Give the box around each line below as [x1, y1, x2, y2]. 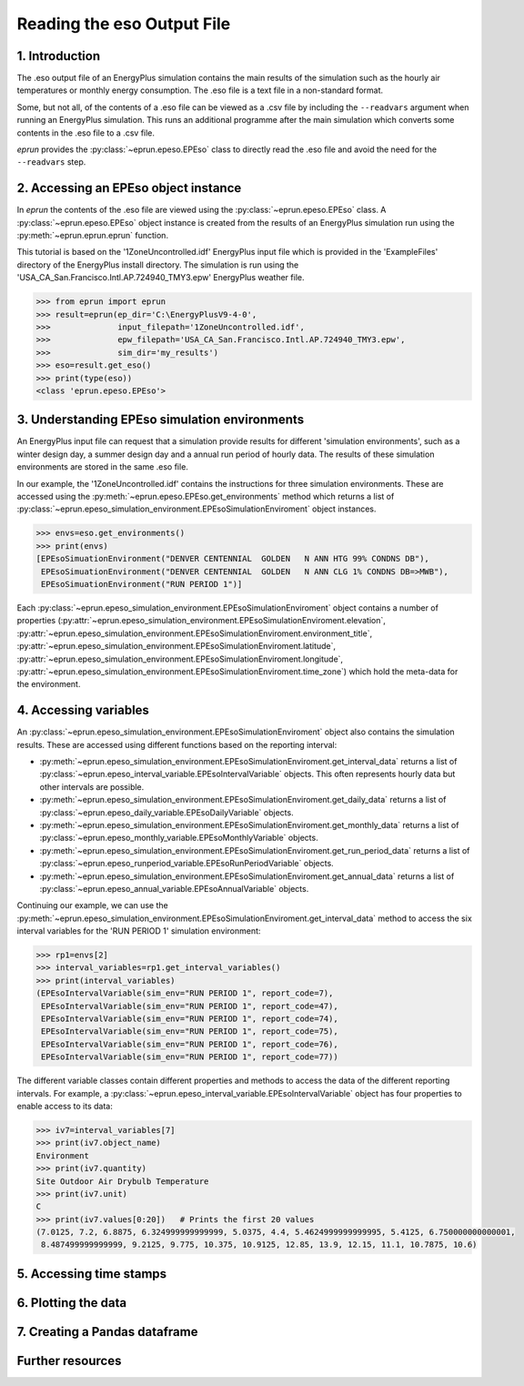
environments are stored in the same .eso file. [16, 461, 188, 472]
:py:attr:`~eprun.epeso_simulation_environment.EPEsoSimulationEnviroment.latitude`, [16, 641, 337, 652]
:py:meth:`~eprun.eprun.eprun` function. [16, 230, 168, 241]
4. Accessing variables [16, 703, 150, 718]
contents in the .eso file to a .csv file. [16, 127, 155, 138]
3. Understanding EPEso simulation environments [16, 412, 305, 428]
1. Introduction [16, 48, 100, 64]
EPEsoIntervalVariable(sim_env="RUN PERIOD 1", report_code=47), [41, 1001, 338, 1011]
